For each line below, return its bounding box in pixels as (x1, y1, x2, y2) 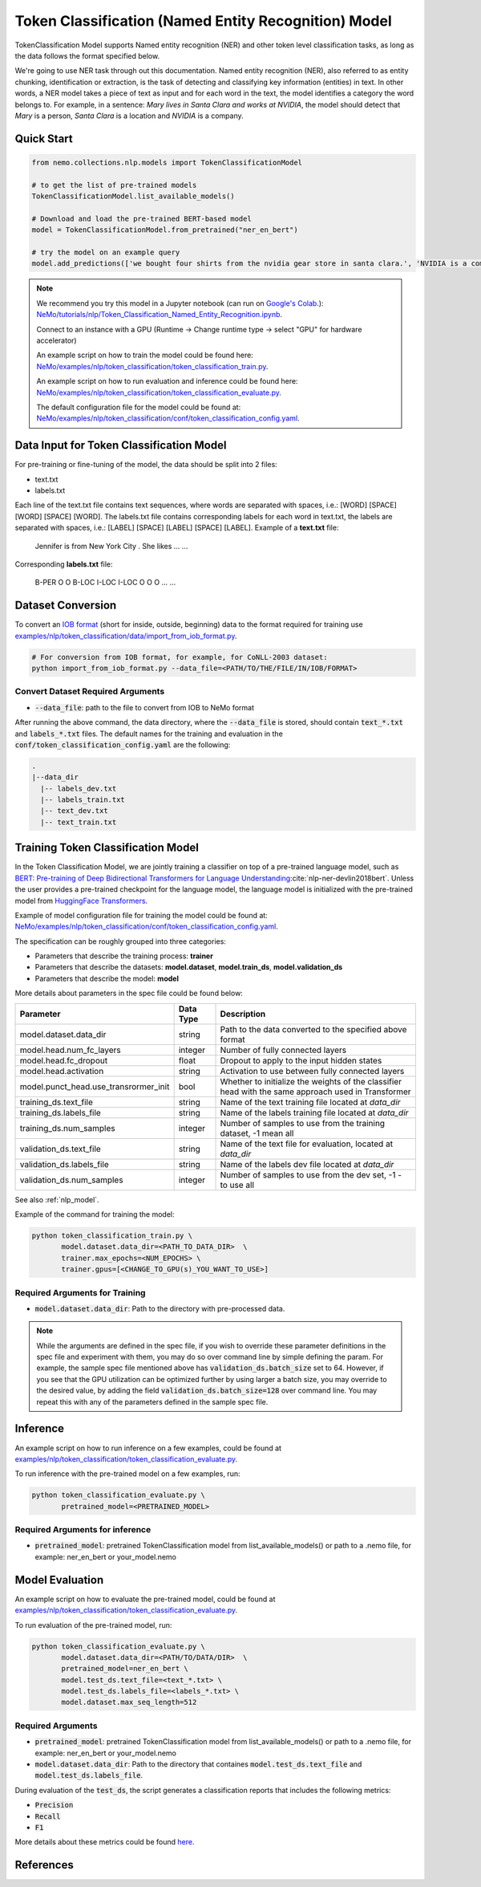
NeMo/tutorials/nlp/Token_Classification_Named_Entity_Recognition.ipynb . (36, 310, 283, 319)
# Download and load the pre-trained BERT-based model (31, 214, 252, 223)
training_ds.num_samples (19, 1122, 115, 1133)
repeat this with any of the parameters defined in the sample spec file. (36, 1397, 269, 1406)
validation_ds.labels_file (19, 1158, 110, 1169)
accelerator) (36, 336, 77, 345)
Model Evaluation (14, 1573, 104, 1587)
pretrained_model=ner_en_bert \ (61, 1664, 188, 1673)
